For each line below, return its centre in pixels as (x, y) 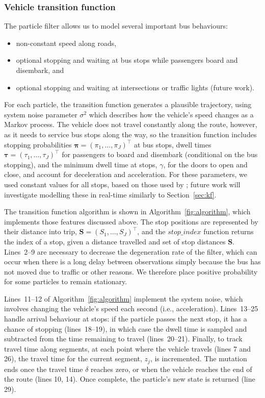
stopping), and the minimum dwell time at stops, (81, 164)
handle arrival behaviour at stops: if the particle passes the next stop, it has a (126, 319)
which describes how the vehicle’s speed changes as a (171, 114)
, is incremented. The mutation (198, 358)
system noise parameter (41, 114)
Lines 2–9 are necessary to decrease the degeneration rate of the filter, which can (131, 251)
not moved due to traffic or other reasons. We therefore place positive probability (131, 271)
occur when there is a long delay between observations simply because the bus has (132, 262)
